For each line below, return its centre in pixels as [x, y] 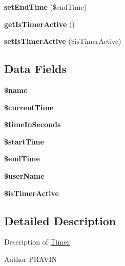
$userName [24, 175]
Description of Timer [37, 242]
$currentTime [29, 107]
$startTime [24, 141]
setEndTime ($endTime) [46, 7]
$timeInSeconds [33, 124]
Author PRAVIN [31, 259]
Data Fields [36, 69]
